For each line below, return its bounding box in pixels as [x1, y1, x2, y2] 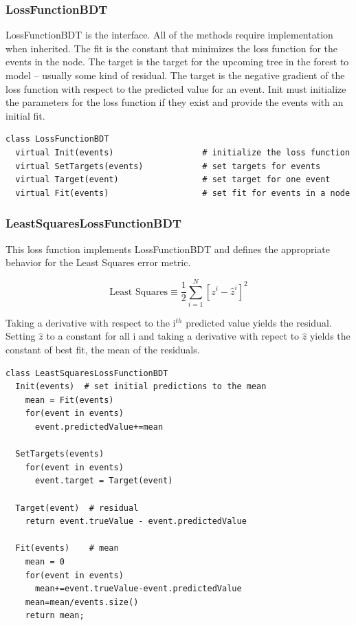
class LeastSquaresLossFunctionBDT [5, 368, 168, 378]
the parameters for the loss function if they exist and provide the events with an [5, 95, 344, 109]
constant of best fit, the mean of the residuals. [5, 342, 200, 357]
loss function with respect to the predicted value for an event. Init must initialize [5, 81, 346, 96]
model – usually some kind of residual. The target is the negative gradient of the [5, 68, 345, 82]
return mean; [25, 611, 85, 621]
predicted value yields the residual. [186, 315, 332, 329]
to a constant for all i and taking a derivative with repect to [46, 329, 300, 343]
